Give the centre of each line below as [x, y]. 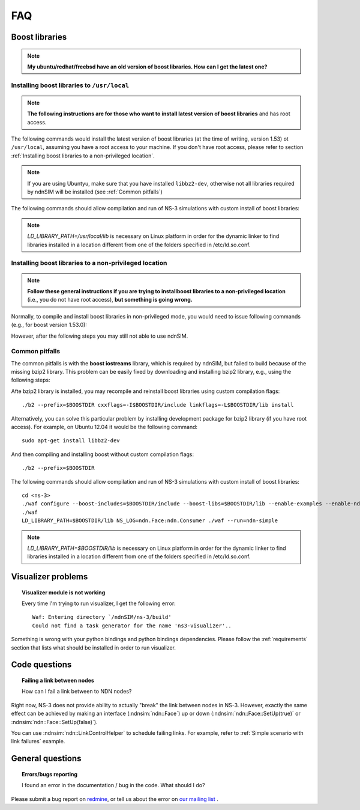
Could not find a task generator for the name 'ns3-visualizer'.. [132, 626]
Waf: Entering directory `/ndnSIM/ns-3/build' [102, 617]
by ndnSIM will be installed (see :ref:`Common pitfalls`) [95, 192]
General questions [46, 759]
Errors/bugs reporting [50, 774]
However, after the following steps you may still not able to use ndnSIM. [100, 336]
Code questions [41, 665]
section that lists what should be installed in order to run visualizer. [94, 647]
